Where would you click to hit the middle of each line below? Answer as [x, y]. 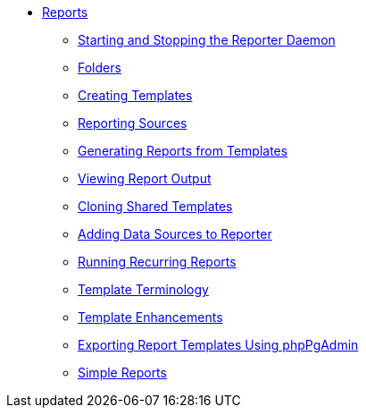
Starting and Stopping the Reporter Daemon [207, 40]
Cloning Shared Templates [155, 206]
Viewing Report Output [145, 178]
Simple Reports [122, 373]
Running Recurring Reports [157, 262]
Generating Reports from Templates [183, 151]
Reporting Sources [133, 123]
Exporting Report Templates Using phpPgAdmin [218, 345]
